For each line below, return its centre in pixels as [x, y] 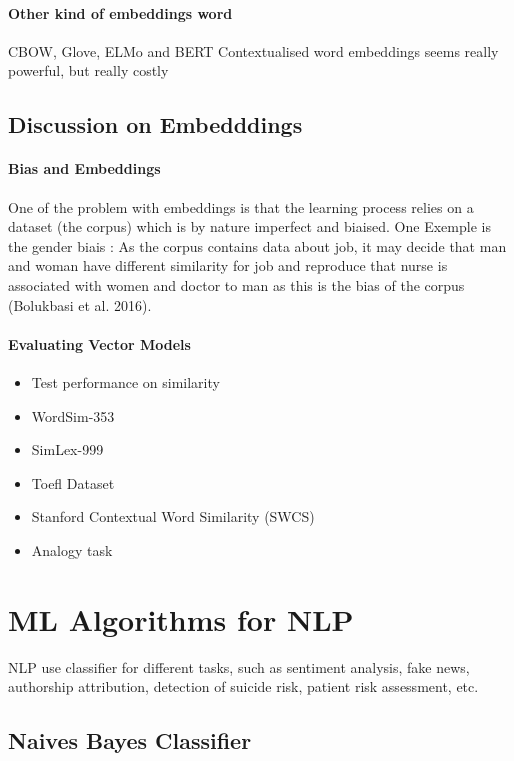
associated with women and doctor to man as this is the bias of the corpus [236, 284]
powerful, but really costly [88, 70]
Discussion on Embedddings [155, 124]
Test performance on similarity [125, 381]
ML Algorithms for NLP [181, 618]
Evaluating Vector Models [99, 343]
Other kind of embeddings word [120, 12]
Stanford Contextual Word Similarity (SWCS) [173, 516]
